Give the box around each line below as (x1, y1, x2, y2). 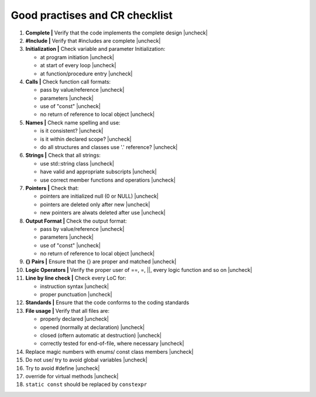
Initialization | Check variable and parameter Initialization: (25, 46, 166, 53)
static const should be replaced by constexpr (25, 381, 147, 388)
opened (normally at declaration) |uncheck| (40, 323, 145, 330)
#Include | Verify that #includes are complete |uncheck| (25, 37, 161, 44)
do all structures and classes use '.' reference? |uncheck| (40, 144, 178, 151)
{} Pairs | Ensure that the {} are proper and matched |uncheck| (25, 258, 177, 265)
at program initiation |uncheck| (40, 53, 114, 61)
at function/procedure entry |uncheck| (40, 70, 133, 77)
